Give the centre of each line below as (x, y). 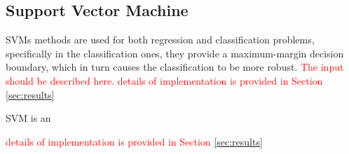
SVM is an (28, 118)
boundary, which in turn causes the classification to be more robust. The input (175, 67)
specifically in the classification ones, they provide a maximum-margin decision (175, 53)
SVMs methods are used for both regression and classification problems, (160, 40)
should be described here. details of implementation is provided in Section (164, 80)
